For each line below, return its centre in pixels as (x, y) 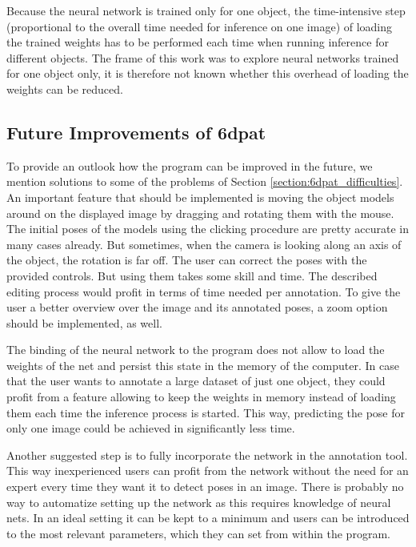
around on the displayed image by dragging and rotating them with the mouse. (200, 213)
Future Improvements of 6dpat (136, 132)
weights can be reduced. (65, 88)
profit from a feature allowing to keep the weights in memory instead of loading (201, 397)
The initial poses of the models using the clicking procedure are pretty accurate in (208, 229)
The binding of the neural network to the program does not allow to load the (196, 350)
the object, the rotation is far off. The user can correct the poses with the (187, 260)
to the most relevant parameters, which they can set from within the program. (198, 533)
